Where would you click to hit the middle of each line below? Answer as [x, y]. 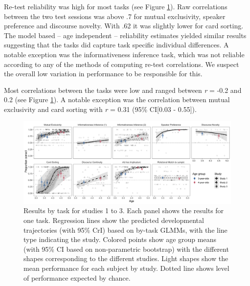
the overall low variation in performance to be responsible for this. [103, 74]
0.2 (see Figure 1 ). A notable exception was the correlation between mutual [117, 99]
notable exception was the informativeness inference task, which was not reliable [124, 54]
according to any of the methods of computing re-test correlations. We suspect [122, 64]
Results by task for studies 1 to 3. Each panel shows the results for [124, 210]
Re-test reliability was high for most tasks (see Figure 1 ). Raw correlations [116, 6]
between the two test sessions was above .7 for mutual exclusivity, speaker [115, 16]
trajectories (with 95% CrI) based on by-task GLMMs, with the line [125, 230]
